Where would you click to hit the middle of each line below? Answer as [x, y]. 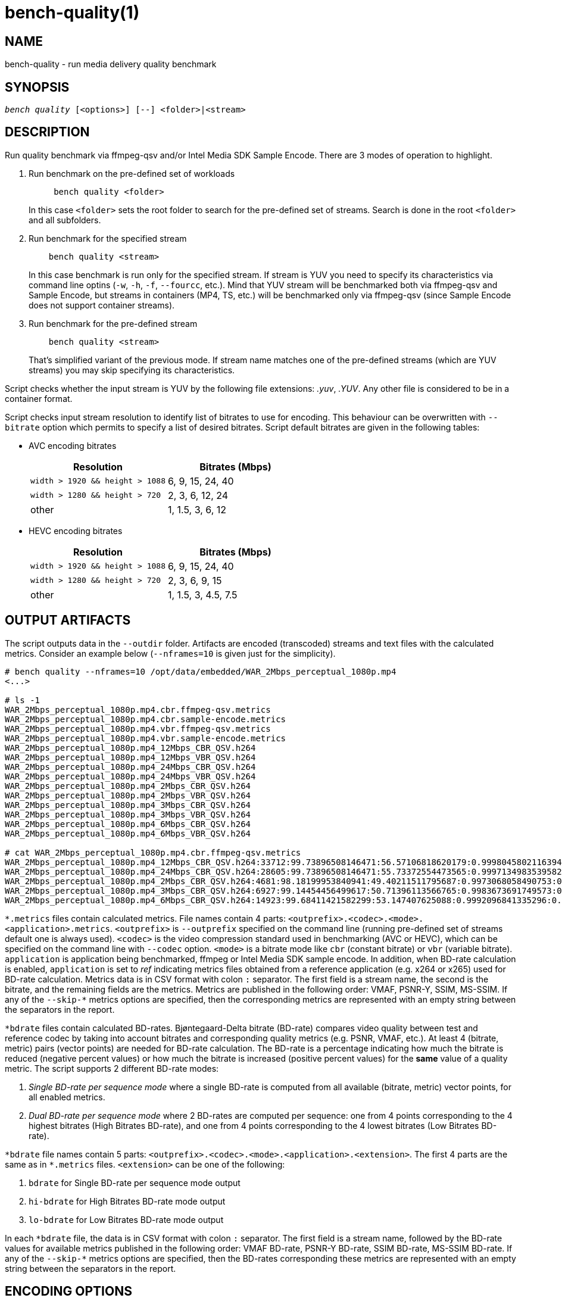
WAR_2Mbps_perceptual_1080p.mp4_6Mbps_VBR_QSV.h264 [128, 833]
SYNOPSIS [37, 87]
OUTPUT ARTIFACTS [68, 620]
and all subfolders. [65, 220]
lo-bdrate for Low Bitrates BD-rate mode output [126, 1219]
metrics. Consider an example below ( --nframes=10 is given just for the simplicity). [170, 653]
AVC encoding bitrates [73, 445]
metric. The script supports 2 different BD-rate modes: [112, 1068]
